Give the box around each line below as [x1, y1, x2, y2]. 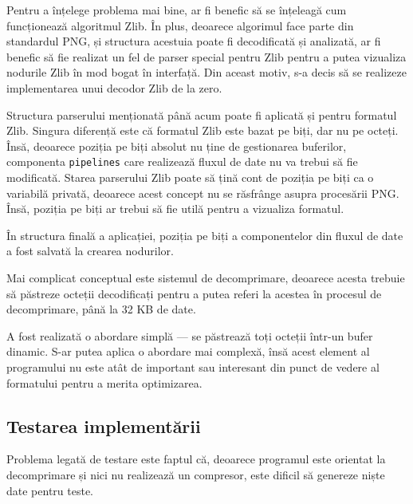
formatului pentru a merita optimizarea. [6, 374, 203, 391]
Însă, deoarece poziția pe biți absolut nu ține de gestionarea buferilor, [6, 137, 347, 154]
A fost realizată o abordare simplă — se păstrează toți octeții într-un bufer [6, 327, 373, 344]
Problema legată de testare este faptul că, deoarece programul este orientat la [6, 451, 386, 467]
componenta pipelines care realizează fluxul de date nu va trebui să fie [6, 153, 358, 170]
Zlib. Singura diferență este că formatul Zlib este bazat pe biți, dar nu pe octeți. [6, 122, 399, 139]
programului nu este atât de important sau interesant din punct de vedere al [6, 358, 380, 375]
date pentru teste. [6, 482, 94, 498]
